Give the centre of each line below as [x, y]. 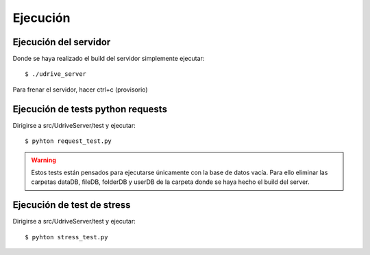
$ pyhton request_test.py [69, 141]
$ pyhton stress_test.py [66, 237]
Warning [44, 160]
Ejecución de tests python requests [90, 109]
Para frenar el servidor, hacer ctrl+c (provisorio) [80, 90]
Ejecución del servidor [62, 42]
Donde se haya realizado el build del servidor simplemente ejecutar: [109, 59]
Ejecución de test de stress [72, 205]
